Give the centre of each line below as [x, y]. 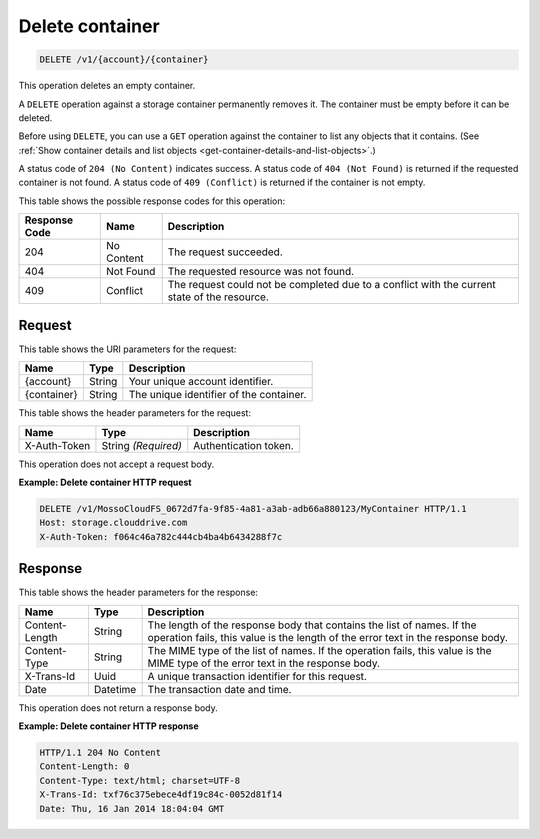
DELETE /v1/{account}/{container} [124, 59]
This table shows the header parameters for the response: [138, 592]
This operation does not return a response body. [118, 707]
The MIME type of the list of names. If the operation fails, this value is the [319, 650]
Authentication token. [243, 445]
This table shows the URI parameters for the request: [127, 349]
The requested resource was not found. [261, 272]
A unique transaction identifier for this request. [257, 676]
